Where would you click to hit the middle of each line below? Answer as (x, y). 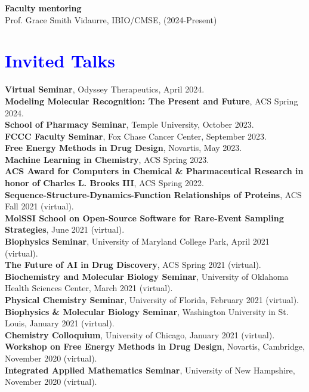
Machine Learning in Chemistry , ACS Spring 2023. (107, 159)
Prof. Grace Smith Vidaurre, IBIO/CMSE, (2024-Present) (111, 19)
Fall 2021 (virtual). (39, 206)
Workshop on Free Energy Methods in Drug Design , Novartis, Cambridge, (155, 346)
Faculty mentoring (43, 8)
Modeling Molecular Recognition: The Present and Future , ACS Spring (152, 101)
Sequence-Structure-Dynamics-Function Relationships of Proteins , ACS (153, 194)
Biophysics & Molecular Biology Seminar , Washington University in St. (147, 311)
